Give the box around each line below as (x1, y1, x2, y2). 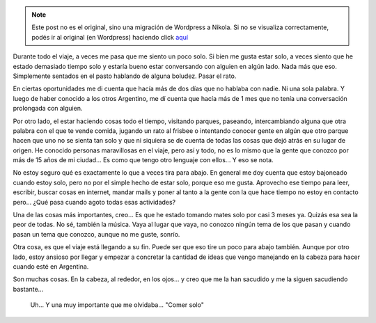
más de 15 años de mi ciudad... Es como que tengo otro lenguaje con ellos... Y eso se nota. (13, 156, 274, 164)
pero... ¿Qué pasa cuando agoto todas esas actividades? (13, 198, 176, 206)
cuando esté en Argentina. (13, 262, 89, 271)
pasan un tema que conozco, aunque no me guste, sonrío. (13, 230, 180, 238)
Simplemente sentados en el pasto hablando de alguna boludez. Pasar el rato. (13, 72, 237, 80)
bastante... (13, 285, 44, 293)
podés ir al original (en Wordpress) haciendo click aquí (31, 33, 188, 41)
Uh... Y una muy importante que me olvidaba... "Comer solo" (30, 301, 205, 309)
